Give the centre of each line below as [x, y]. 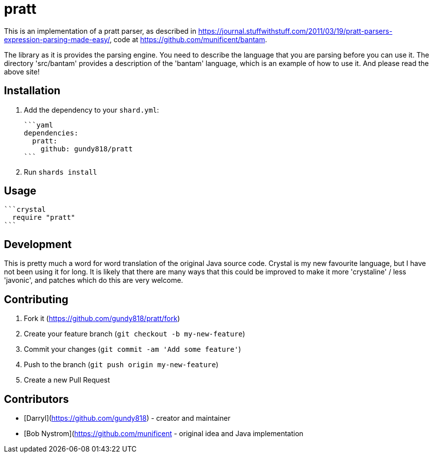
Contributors [36, 399]
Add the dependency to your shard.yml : [92, 110]
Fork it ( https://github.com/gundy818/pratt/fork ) [102, 319]
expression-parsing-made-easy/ [57, 39]
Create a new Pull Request [67, 380]
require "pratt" [44, 218]
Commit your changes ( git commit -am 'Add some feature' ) [133, 349]
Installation [32, 91]
